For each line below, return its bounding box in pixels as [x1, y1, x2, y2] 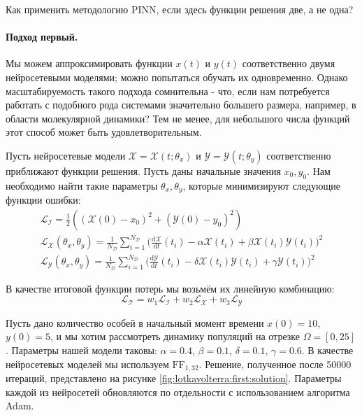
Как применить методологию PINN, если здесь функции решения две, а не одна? [6, 2, 354, 16]
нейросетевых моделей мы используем [6, 356, 169, 371]
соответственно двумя [242, 56, 335, 71]
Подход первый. [6, 29, 78, 44]
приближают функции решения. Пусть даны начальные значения [6, 163, 281, 178]
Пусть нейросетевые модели [6, 148, 126, 162]
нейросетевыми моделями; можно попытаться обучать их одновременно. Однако [6, 69, 348, 84]
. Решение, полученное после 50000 [198, 356, 352, 371]
